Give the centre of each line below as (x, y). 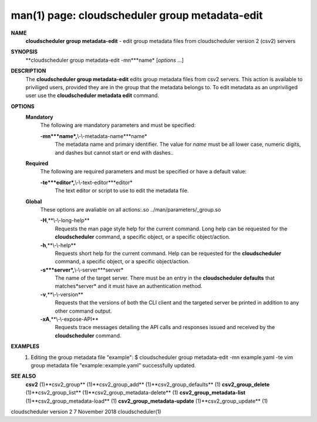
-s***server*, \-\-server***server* (82, 270)
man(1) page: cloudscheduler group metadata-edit (137, 15)
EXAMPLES (25, 346)
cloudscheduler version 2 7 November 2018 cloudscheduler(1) (86, 411)
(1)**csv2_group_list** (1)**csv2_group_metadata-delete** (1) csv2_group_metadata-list (136, 393)
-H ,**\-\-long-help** (65, 220)
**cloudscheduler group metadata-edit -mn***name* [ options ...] (105, 60)
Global (34, 201)
